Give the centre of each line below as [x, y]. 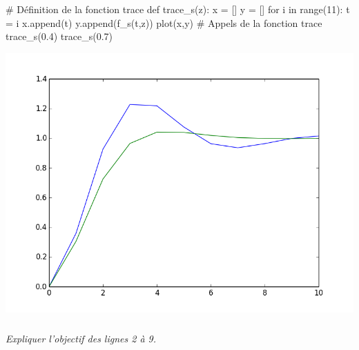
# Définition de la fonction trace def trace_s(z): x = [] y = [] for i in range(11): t [178, 9]
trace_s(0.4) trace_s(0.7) [59, 36]
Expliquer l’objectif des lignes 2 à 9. [81, 338]
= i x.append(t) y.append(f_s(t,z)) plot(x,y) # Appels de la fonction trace [164, 22]
